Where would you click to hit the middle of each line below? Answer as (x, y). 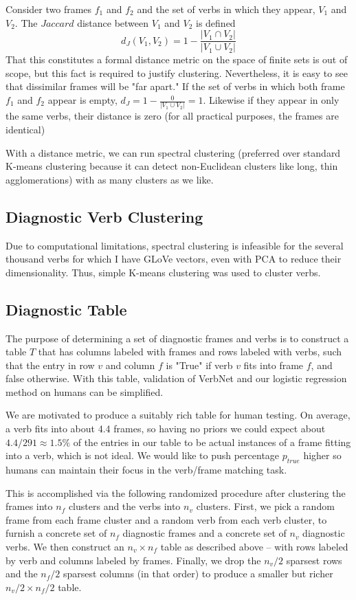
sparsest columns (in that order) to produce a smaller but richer (198, 574)
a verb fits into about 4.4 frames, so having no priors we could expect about (166, 429)
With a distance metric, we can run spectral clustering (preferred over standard (173, 152)
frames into (29, 506)
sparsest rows (314, 560)
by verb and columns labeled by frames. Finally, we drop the (133, 560)
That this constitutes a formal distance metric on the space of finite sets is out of (177, 59)
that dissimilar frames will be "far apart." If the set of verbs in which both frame (175, 86)
